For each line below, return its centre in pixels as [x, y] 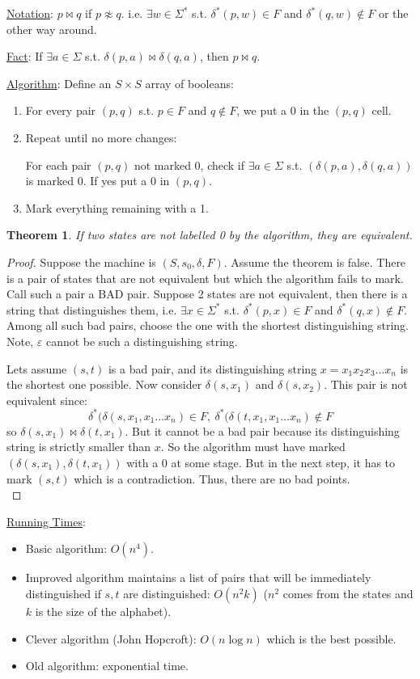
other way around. [52, 29]
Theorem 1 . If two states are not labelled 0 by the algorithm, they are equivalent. [210, 235]
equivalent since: [47, 400]
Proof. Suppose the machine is [81, 261]
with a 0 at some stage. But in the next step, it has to [261, 462]
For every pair [61, 110]
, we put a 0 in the [283, 110]
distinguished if [63, 593]
